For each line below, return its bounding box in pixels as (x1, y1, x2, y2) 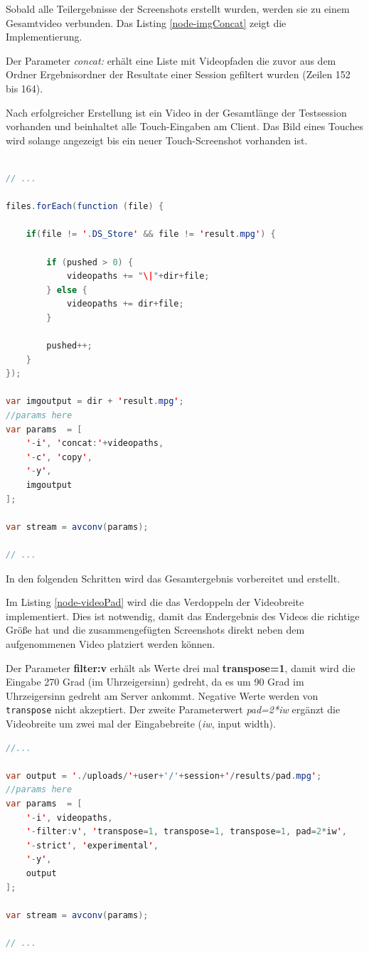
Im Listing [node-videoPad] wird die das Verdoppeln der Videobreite (6, 595, 304, 609)
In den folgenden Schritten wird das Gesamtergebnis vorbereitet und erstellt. (6, 570, 341, 585)
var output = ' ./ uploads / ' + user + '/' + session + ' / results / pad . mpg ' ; (6, 770, 322, 781)
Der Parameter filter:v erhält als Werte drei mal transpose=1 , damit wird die (6, 660, 355, 675)
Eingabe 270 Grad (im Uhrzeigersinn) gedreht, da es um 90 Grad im (6, 674, 304, 689)
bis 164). (6, 80, 43, 95)
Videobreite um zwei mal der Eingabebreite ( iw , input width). (6, 715, 276, 730)
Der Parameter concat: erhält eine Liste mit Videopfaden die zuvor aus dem (6, 53, 336, 68)
